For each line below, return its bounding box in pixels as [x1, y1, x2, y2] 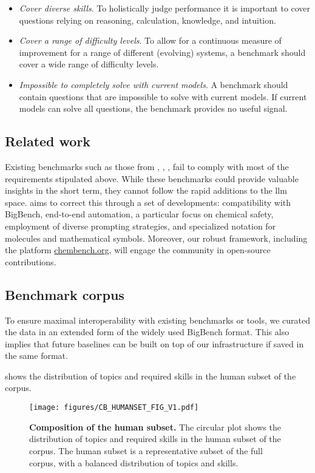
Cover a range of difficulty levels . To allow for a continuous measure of [19, 34, 282, 47]
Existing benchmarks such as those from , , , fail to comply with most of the [5, 160, 289, 172]
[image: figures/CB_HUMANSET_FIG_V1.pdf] [29, 403, 199, 412]
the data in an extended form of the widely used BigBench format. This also [5, 325, 290, 338]
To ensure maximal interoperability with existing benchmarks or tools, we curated [5, 313, 310, 326]
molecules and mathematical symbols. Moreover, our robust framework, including [5, 231, 308, 244]
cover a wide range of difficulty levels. [19, 58, 159, 70]
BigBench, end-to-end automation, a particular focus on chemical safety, [5, 208, 274, 220]
